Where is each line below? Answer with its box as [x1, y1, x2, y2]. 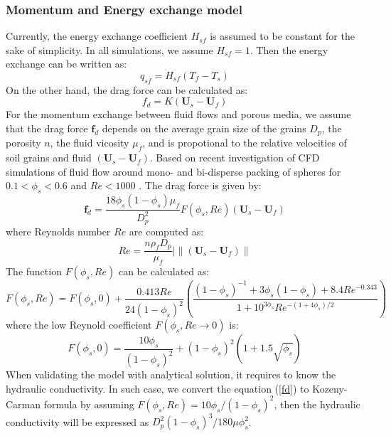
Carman [6, 396, 41, 411]
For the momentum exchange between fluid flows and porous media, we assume [6, 107, 351, 122]
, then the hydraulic [274, 396, 360, 411]
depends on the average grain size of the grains [102, 120, 306, 135]
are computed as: [129, 224, 204, 239]
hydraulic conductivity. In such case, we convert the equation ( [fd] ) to [6, 381, 309, 395]
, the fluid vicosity [50, 135, 129, 150]
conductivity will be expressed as [6, 414, 149, 429]
